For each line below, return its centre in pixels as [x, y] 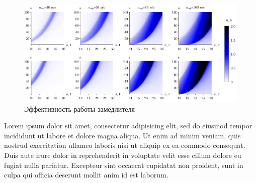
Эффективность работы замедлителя [79, 109]
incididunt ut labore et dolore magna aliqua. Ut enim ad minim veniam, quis [122, 135]
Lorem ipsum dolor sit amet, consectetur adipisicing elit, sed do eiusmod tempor [128, 126]
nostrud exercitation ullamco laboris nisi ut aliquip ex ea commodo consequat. [125, 145]
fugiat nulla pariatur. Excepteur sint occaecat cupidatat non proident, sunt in [124, 165]
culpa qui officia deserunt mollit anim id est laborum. [86, 175]
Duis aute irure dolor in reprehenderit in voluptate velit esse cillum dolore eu [123, 155]
